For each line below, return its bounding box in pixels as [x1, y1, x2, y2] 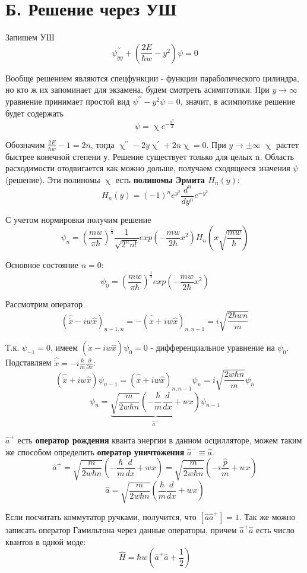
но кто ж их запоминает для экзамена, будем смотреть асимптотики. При [5, 83, 270, 96]
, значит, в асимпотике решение [180, 95, 295, 107]
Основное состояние [5, 259, 79, 271]
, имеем [50, 341, 78, 354]
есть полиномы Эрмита [115, 173, 205, 185]
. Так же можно [239, 511, 296, 523]
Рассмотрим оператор [5, 298, 83, 310]
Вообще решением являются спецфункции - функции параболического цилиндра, [5, 71, 299, 84]
